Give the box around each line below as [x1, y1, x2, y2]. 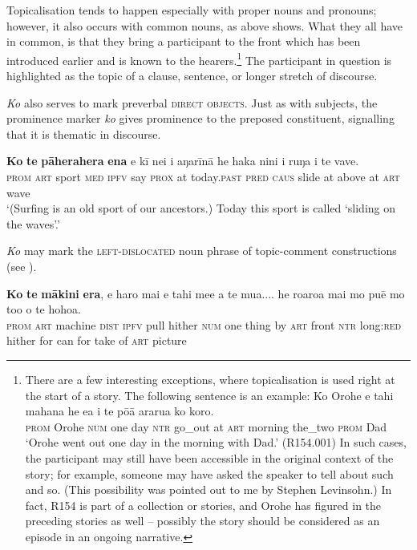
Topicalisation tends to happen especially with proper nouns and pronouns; [6, 2, 377, 18]
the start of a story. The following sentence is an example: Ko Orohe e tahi [25, 386, 394, 403]
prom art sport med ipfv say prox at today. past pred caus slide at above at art [6, 168, 400, 184]
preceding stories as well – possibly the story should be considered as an [25, 512, 380, 529]
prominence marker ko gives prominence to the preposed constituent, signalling [6, 110, 395, 127]
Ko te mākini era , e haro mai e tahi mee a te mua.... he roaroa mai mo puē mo [6, 285, 405, 301]
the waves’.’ [6, 215, 60, 232]
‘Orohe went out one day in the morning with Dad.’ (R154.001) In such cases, [25, 434, 407, 451]
